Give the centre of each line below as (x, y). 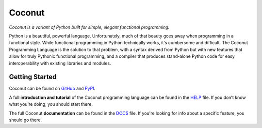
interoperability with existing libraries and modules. (60, 63)
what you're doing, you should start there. (51, 104)
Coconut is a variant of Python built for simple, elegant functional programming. (89, 27)
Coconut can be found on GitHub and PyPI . (52, 88)
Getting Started (33, 77)
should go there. (25, 120)
